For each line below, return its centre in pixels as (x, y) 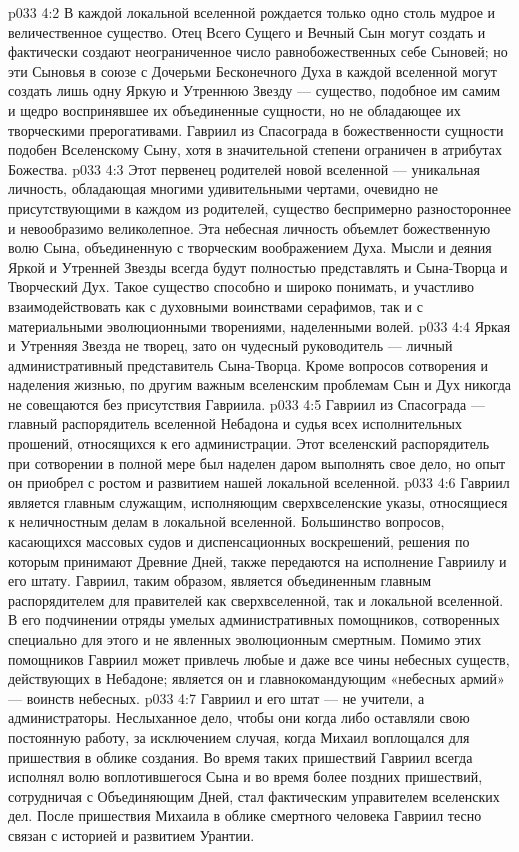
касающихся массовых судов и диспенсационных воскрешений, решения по (239, 541)
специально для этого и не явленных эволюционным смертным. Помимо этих (245, 639)
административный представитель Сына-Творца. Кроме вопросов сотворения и (248, 364)
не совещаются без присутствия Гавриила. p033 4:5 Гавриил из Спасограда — (246, 403)
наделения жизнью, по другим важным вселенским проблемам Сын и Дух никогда (260, 384)
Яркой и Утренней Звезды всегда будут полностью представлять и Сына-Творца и (258, 266)
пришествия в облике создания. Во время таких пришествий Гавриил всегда (240, 756)
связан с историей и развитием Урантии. (131, 834)
